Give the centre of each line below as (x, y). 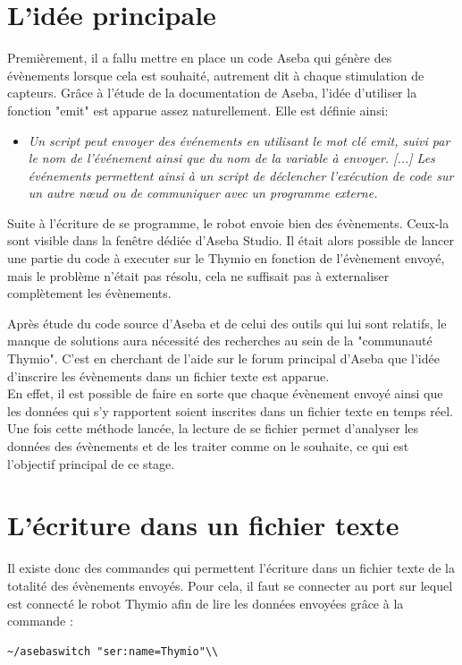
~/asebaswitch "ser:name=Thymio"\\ (113, 651)
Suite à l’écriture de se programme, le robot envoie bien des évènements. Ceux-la (228, 222)
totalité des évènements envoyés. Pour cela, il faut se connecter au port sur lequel (230, 585)
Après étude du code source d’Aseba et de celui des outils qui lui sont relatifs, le (227, 323)
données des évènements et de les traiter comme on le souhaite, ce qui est (208, 446)
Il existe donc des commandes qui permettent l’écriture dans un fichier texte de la (231, 568)
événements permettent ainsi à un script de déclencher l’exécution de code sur (241, 175)
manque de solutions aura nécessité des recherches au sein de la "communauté (220, 341)
